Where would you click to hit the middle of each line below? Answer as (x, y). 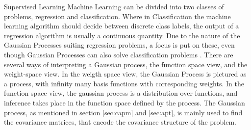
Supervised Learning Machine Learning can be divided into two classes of (114, 6)
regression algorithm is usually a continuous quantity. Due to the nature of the (122, 35)
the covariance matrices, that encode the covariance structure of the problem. (120, 122)
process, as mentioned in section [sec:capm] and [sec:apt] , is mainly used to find (123, 112)
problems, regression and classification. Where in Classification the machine (117, 16)
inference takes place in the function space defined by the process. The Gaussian (125, 102)
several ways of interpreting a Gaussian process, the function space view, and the (126, 64)
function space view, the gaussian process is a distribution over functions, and (121, 93)
